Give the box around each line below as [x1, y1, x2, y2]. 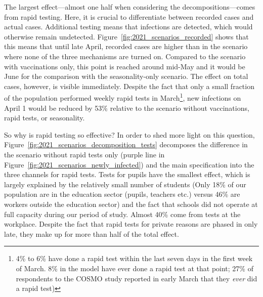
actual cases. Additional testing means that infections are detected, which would [4, 21, 253, 32]
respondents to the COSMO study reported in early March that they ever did [16, 273, 257, 283]
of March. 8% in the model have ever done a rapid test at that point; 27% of [16, 263, 253, 273]
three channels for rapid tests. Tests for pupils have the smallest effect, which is [4, 169, 250, 180]
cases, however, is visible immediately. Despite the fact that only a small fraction [4, 80, 254, 91]
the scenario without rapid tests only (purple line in [4, 149, 165, 159]
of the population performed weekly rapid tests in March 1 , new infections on [4, 91, 241, 103]
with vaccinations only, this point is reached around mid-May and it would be [4, 61, 245, 71]
